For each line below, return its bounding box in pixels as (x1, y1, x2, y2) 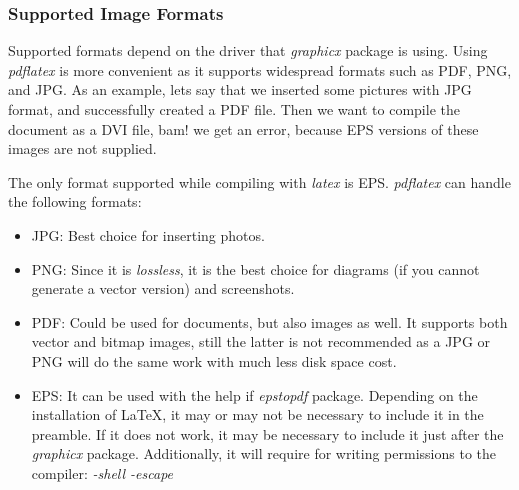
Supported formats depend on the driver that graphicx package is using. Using (8, 40, 488, 61)
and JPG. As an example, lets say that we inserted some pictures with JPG (8, 79, 472, 100)
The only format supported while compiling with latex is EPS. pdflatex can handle (8, 171, 511, 192)
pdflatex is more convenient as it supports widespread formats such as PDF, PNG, (8, 59, 512, 80)
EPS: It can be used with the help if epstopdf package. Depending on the (31, 384, 478, 405)
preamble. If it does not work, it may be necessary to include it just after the (31, 423, 504, 444)
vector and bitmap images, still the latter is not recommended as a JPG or (31, 331, 491, 352)
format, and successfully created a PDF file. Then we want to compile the (8, 99, 460, 119)
